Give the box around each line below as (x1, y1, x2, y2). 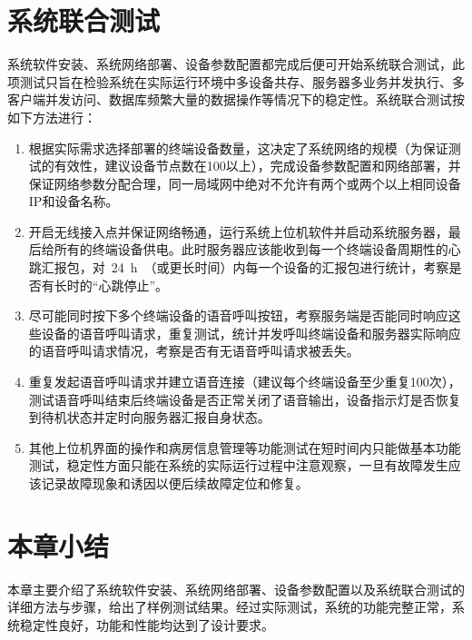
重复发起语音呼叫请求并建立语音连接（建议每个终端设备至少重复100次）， (28, 372, 461, 391)
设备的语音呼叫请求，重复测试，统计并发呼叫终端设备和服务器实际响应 (41, 323, 461, 342)
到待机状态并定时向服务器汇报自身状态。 (28, 408, 270, 427)
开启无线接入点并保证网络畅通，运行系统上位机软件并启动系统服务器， (28, 222, 448, 241)
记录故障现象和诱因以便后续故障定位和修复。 (41, 474, 309, 492)
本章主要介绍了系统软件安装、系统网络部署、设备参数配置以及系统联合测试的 (7, 579, 465, 598)
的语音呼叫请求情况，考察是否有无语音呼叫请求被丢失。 (28, 341, 359, 360)
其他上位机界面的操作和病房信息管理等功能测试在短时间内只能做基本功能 (28, 438, 461, 457)
